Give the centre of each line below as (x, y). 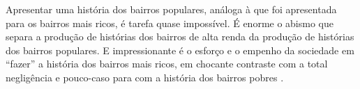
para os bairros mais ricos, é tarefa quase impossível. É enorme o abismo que (170, 23)
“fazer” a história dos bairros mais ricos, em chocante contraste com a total (167, 64)
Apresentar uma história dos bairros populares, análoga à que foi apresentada (171, 9)
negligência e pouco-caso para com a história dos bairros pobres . (145, 77)
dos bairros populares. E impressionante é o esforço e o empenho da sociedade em (180, 50)
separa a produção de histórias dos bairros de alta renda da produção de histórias (180, 37)
